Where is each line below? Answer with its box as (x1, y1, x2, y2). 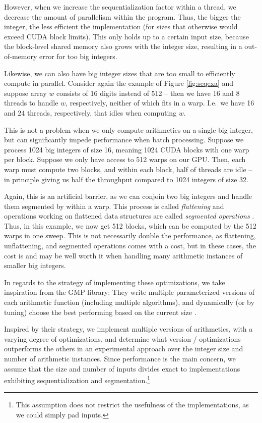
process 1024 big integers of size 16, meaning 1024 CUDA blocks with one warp (4, 144, 249, 154)
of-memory (4, 50, 37, 61)
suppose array (4, 87, 47, 98)
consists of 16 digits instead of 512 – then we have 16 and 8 (56, 87, 240, 98)
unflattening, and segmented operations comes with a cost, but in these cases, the (4, 240, 256, 251)
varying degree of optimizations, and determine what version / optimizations (4, 333, 241, 344)
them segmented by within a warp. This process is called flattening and (4, 200, 224, 211)
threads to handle (4, 97, 58, 108)
